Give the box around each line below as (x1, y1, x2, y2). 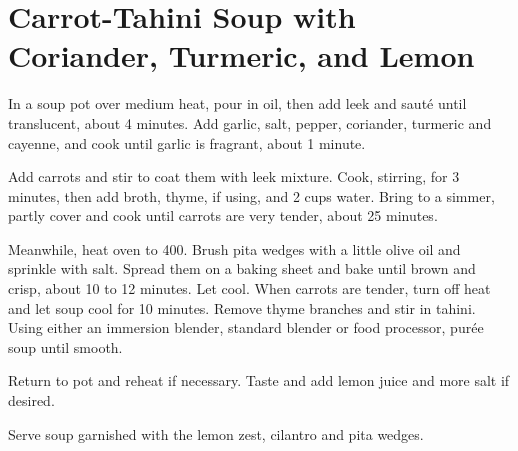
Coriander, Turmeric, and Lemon (8, 35, 475, 76)
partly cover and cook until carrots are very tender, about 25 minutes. (8, 205, 438, 226)
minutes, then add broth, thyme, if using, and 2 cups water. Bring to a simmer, (8, 185, 495, 206)
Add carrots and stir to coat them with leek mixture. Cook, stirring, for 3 (8, 166, 460, 187)
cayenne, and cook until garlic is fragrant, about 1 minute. (8, 132, 366, 153)
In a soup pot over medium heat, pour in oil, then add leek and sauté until (8, 93, 467, 114)
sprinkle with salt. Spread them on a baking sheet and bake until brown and (8, 258, 476, 279)
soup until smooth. (8, 336, 123, 357)
